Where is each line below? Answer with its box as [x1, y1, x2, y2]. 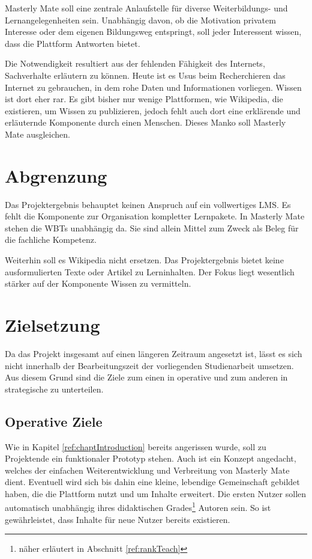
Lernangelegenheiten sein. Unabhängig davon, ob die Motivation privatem [5, 13, 276, 26]
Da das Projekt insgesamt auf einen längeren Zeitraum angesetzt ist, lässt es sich [5, 347, 302, 359]
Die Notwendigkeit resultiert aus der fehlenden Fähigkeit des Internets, [5, 57, 265, 70]
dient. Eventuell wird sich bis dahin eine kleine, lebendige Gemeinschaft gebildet [5, 475, 300, 488]
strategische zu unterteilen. [5, 382, 104, 395]
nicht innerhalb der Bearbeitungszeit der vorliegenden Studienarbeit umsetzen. [5, 359, 294, 371]
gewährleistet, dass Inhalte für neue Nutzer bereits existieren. [5, 513, 230, 525]
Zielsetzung [5, 313, 100, 337]
